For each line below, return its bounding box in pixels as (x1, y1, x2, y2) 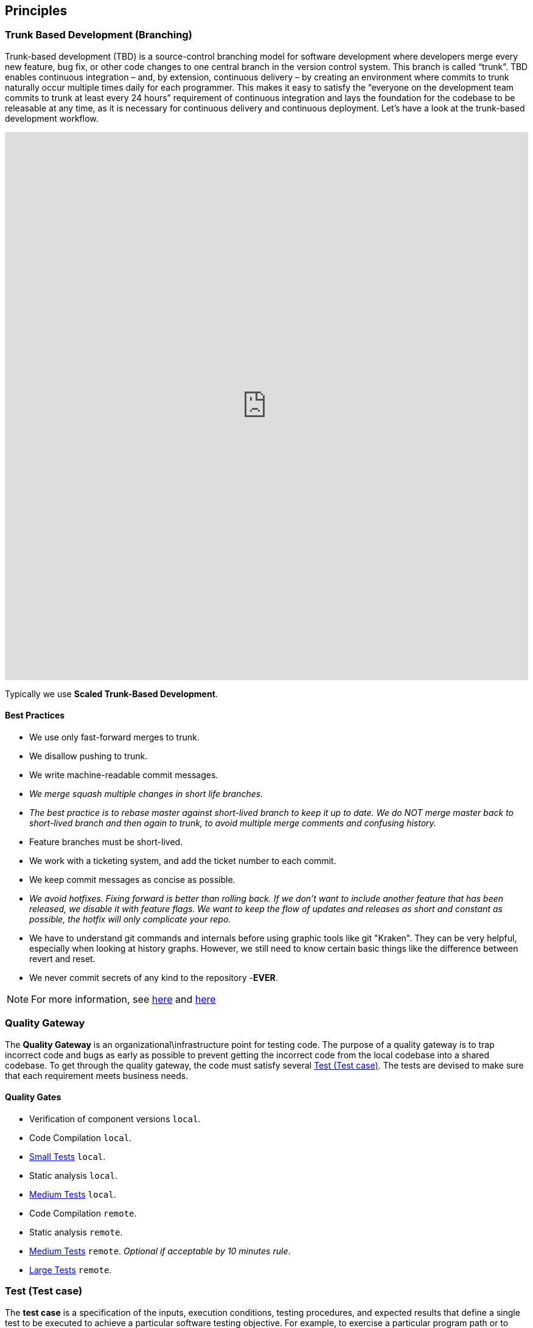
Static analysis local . (29, 1170, 118, 1181)
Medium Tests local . (29, 1189, 116, 1200)
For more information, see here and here (31, 993, 216, 1006)
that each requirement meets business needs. (5, 1070, 189, 1081)
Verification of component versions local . (29, 1113, 201, 1124)
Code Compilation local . (29, 1132, 132, 1143)
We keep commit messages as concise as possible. (29, 874, 235, 885)
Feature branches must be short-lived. (29, 837, 183, 848)
